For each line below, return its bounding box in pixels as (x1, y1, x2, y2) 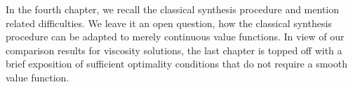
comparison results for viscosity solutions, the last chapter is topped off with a (6, 42, 342, 57)
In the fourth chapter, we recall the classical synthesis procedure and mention (6, 2, 340, 16)
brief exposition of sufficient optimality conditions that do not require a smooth (6, 56, 347, 71)
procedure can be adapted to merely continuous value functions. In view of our (6, 29, 345, 44)
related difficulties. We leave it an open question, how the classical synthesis (6, 15, 332, 30)
